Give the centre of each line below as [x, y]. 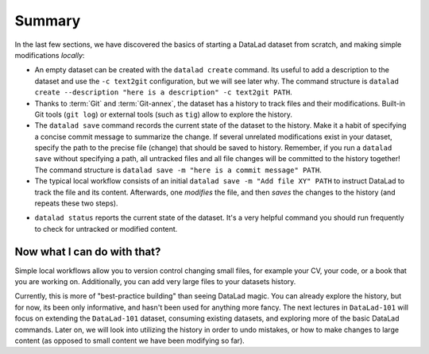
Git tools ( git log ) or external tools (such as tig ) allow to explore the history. [164, 114]
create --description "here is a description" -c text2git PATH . [164, 92]
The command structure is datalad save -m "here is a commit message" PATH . [178, 170]
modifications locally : [50, 55]
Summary [48, 21]
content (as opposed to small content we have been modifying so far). [130, 341]
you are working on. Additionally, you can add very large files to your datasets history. [155, 282]
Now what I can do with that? [88, 251]
